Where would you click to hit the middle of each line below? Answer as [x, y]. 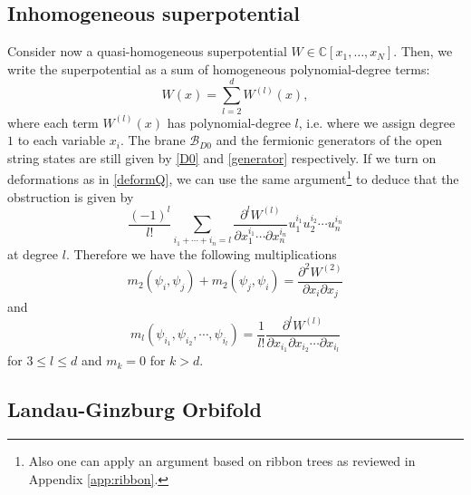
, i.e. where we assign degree [377, 122]
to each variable [62, 140]
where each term [53, 122]
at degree [33, 253]
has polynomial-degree [229, 122]
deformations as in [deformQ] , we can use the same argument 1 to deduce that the [233, 177]
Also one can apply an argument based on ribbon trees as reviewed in [222, 461]
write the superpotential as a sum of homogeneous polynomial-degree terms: [219, 68]
